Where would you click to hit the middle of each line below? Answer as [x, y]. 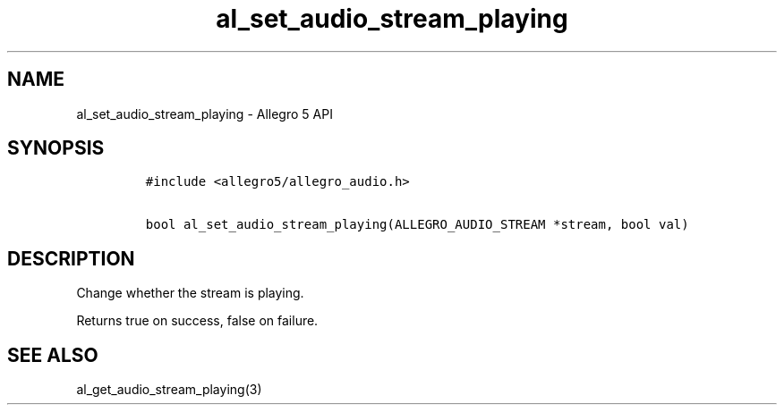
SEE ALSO [53, 355]
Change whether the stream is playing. [190, 293]
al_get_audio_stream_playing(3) [169, 390]
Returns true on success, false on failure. [197, 321]
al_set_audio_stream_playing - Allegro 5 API [205, 114]
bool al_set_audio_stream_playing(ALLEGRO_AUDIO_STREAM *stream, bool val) [417, 225]
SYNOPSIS [56, 148]
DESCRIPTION [71, 258]
